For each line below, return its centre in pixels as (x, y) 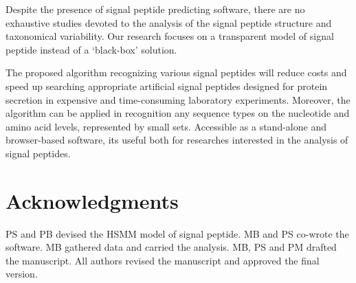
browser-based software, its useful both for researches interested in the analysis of (177, 140)
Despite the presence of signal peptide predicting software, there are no (155, 9)
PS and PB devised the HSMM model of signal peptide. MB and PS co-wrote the (177, 233)
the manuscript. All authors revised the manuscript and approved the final (163, 260)
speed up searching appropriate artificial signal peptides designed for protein (167, 86)
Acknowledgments (92, 200)
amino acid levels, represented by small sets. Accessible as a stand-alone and (166, 126)
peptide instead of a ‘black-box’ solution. (91, 49)
